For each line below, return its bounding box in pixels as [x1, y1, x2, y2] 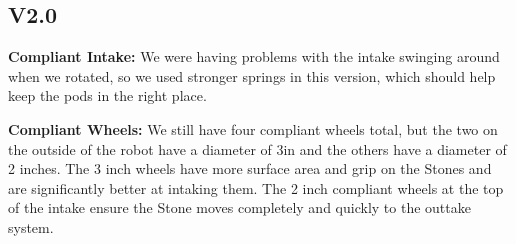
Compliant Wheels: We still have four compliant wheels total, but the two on [8, 118, 498, 139]
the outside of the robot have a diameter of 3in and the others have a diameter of [8, 138, 507, 159]
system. [8, 216, 54, 237]
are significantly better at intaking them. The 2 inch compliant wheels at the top [8, 177, 504, 198]
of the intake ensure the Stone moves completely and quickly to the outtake [8, 197, 471, 218]
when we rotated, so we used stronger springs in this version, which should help [8, 65, 496, 86]
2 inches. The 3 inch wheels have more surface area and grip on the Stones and [8, 158, 492, 179]
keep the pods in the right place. [8, 85, 207, 106]
